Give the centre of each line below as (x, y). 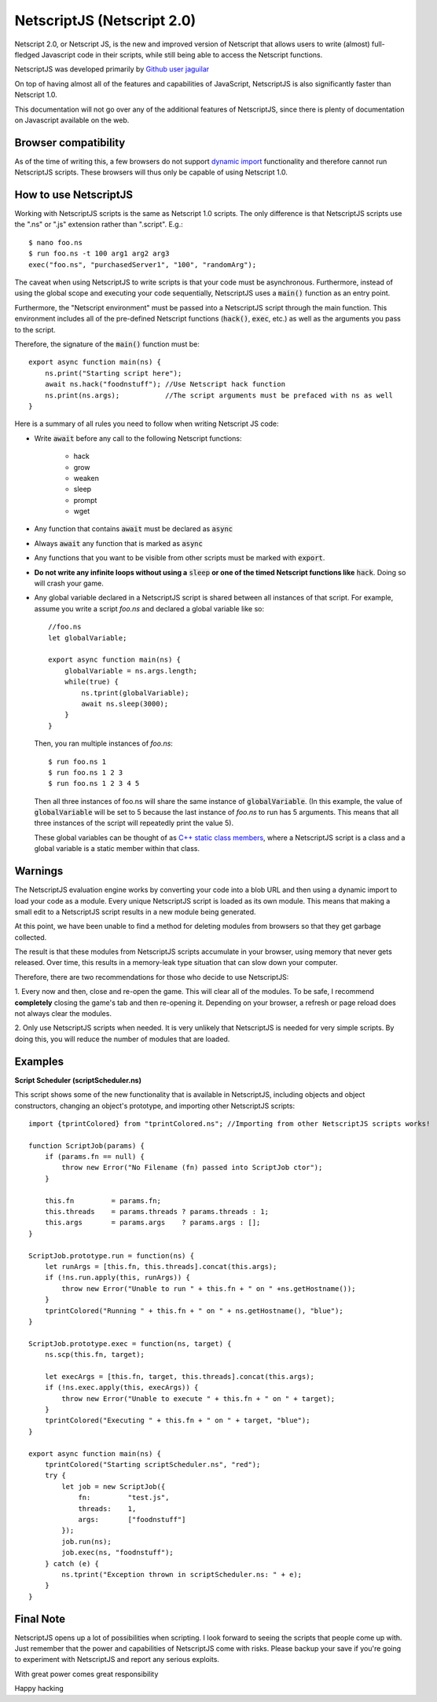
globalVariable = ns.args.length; (131, 671)
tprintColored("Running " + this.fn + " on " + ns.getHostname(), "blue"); (194, 1311)
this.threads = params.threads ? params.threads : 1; (156, 1212)
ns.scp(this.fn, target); (95, 1355)
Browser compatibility (70, 143)
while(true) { (92, 682)
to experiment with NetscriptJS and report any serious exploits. (117, 1660)
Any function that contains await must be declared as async (134, 529)
